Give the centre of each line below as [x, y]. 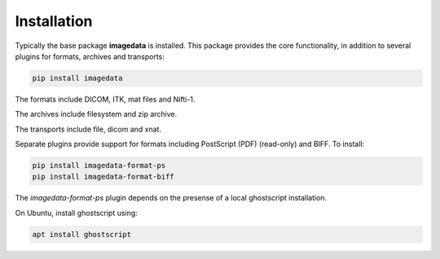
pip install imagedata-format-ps [99, 166]
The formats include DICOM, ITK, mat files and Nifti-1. [105, 99]
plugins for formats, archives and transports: [90, 56]
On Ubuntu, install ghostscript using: [76, 213]
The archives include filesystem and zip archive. [96, 114]
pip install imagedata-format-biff [103, 177]
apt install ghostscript [82, 234]
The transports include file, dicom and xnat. [88, 129]
